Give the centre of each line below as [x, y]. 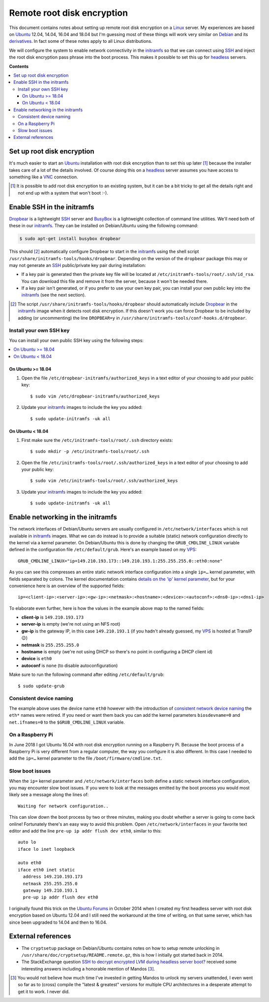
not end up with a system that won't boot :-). [63, 193]
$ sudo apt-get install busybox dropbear [70, 239]
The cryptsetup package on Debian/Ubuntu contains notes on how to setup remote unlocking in [120, 948]
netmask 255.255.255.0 [50, 884]
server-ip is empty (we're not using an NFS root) [71, 624]
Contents [19, 66]
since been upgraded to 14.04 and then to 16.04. [58, 922]
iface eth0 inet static [46, 870]
